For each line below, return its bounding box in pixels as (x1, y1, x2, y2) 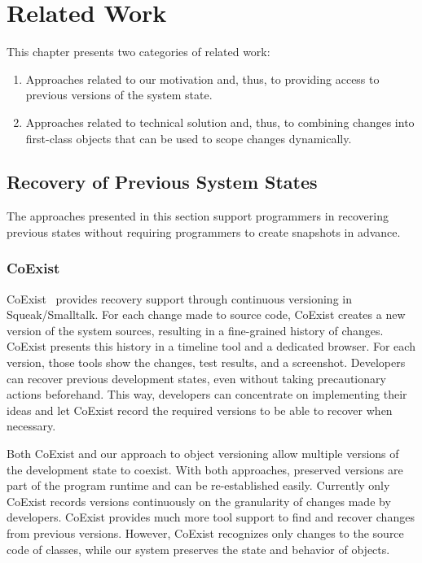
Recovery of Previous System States (7, 169, 318, 194)
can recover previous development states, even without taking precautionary (7, 369, 386, 386)
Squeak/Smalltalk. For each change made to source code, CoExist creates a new (7, 306, 406, 323)
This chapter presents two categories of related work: (7, 43, 270, 60)
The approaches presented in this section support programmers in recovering (7, 207, 389, 225)
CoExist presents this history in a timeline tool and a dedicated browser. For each (7, 338, 415, 355)
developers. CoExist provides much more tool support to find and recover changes (7, 508, 415, 526)
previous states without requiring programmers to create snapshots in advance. (7, 223, 401, 240)
